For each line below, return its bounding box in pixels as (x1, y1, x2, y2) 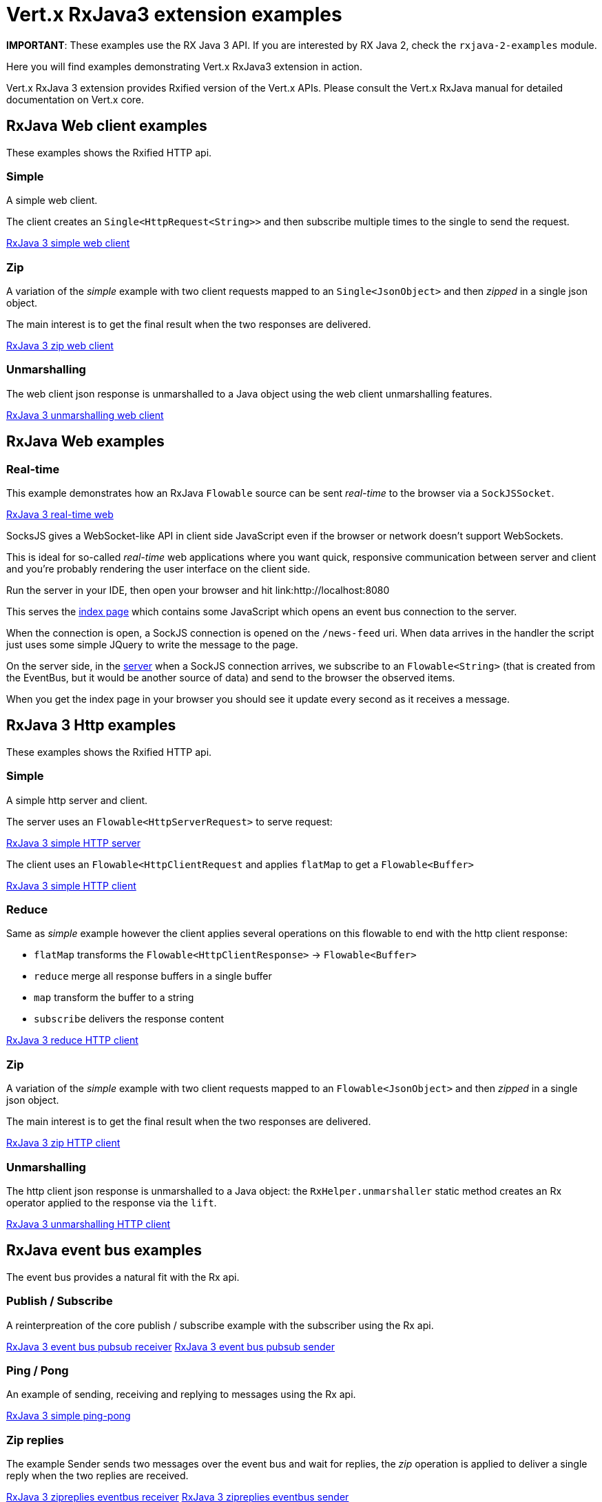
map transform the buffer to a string (34, 991, 194, 1004)
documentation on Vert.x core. (6, 93, 145, 105)
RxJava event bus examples (6, 1242, 203, 1259)
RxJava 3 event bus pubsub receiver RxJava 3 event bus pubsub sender (6, 1340, 335, 1352)
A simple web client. (6, 194, 98, 207)
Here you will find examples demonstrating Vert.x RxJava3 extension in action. (6, 60, 362, 72)
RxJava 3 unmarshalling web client (6, 409, 164, 421)
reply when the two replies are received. (6, 1470, 189, 1481)
